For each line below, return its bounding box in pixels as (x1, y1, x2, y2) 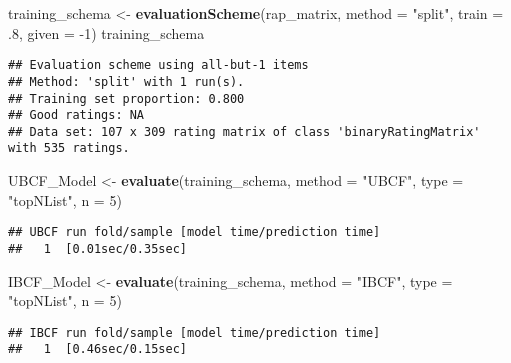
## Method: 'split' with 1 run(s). (8, 74, 245, 89)
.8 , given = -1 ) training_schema (8, 22, 205, 43)
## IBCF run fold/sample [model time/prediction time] (8, 325, 381, 340)
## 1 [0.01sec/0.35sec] (8, 241, 187, 256)
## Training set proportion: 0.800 (8, 91, 245, 106)
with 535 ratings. (8, 141, 130, 156)
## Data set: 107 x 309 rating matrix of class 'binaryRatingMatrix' (8, 124, 481, 139)
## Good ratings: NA (8, 108, 145, 123)
